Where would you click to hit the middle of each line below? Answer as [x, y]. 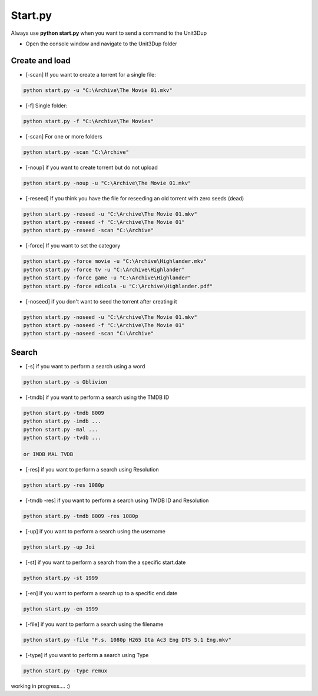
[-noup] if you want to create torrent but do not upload [92, 167]
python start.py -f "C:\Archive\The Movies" [89, 121]
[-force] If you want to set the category [73, 246]
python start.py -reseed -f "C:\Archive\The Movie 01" [104, 222]
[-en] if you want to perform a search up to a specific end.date [102, 593]
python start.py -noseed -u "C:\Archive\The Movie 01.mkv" [110, 317]
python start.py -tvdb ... [62, 438]
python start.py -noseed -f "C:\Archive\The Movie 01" [104, 325]
